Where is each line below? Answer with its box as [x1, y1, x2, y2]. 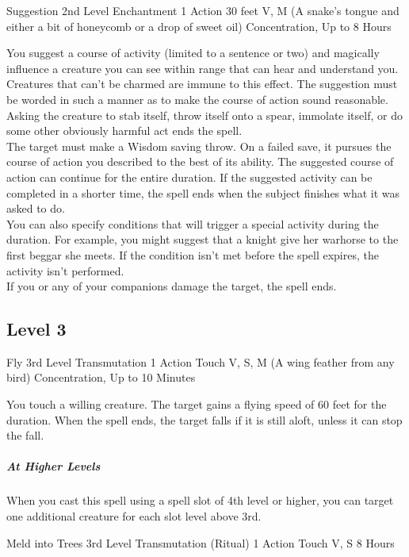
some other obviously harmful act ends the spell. [6, 122, 243, 139]
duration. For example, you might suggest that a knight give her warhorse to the [6, 231, 399, 248]
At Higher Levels [6, 458, 101, 474]
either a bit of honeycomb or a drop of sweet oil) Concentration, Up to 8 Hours [6, 17, 392, 34]
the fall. [6, 427, 44, 444]
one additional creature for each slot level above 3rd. [6, 508, 262, 524]
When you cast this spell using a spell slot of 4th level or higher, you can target [6, 492, 394, 509]
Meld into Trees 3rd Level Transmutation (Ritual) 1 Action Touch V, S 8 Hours [6, 534, 395, 551]
